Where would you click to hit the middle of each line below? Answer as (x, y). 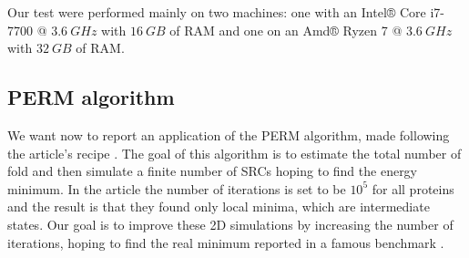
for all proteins (413, 188)
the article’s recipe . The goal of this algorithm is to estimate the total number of (234, 153)
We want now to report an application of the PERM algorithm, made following (229, 134)
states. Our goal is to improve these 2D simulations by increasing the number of (230, 224)
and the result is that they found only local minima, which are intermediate (219, 206)
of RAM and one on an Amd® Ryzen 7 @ (286, 30)
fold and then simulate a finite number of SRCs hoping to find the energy (213, 171)
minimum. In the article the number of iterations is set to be (177, 188)
